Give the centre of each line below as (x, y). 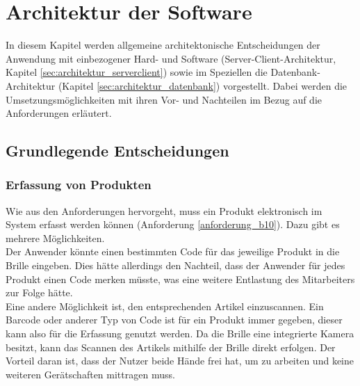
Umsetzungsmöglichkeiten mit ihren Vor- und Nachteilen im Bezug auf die (164, 99)
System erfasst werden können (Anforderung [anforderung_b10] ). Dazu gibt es (173, 224)
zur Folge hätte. (39, 292)
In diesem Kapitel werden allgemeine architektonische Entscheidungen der (163, 45)
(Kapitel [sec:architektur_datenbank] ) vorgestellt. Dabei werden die (203, 85)
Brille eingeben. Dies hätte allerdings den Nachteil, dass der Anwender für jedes (175, 265)
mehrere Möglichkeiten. (55, 238)
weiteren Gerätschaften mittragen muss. (90, 374)
